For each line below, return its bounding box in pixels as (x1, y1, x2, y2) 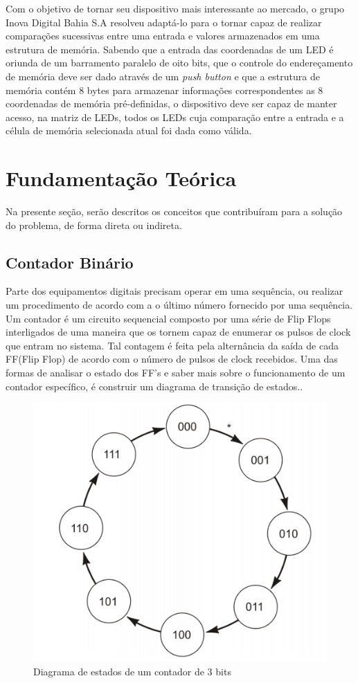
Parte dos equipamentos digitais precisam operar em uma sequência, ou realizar (6, 284, 343, 298)
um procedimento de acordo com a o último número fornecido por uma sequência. (6, 298, 353, 312)
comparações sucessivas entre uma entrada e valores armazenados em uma (6, 28, 320, 43)
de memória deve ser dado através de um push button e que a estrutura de (6, 69, 320, 83)
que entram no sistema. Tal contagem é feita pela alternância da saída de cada (6, 338, 339, 352)
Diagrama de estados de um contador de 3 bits (33, 664, 231, 679)
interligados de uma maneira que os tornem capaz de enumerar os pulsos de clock (6, 325, 351, 339)
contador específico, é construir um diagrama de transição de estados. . (6, 379, 303, 393)
